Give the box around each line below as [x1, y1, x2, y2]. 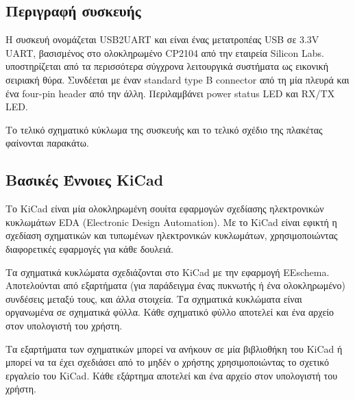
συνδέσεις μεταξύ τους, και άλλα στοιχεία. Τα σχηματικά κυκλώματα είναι [5, 291, 302, 305]
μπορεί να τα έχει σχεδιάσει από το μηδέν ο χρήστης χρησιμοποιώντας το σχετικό [5, 355, 329, 369]
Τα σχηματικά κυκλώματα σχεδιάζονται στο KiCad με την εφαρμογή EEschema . [5, 264, 330, 279]
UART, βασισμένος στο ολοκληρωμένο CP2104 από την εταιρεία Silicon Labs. [5, 45, 324, 60]
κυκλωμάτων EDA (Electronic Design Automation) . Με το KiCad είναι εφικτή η [5, 214, 337, 229]
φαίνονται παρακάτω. [5, 136, 89, 150]
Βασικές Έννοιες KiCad [5, 169, 164, 190]
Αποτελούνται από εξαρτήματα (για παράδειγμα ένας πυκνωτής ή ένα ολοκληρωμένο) [5, 278, 345, 292]
